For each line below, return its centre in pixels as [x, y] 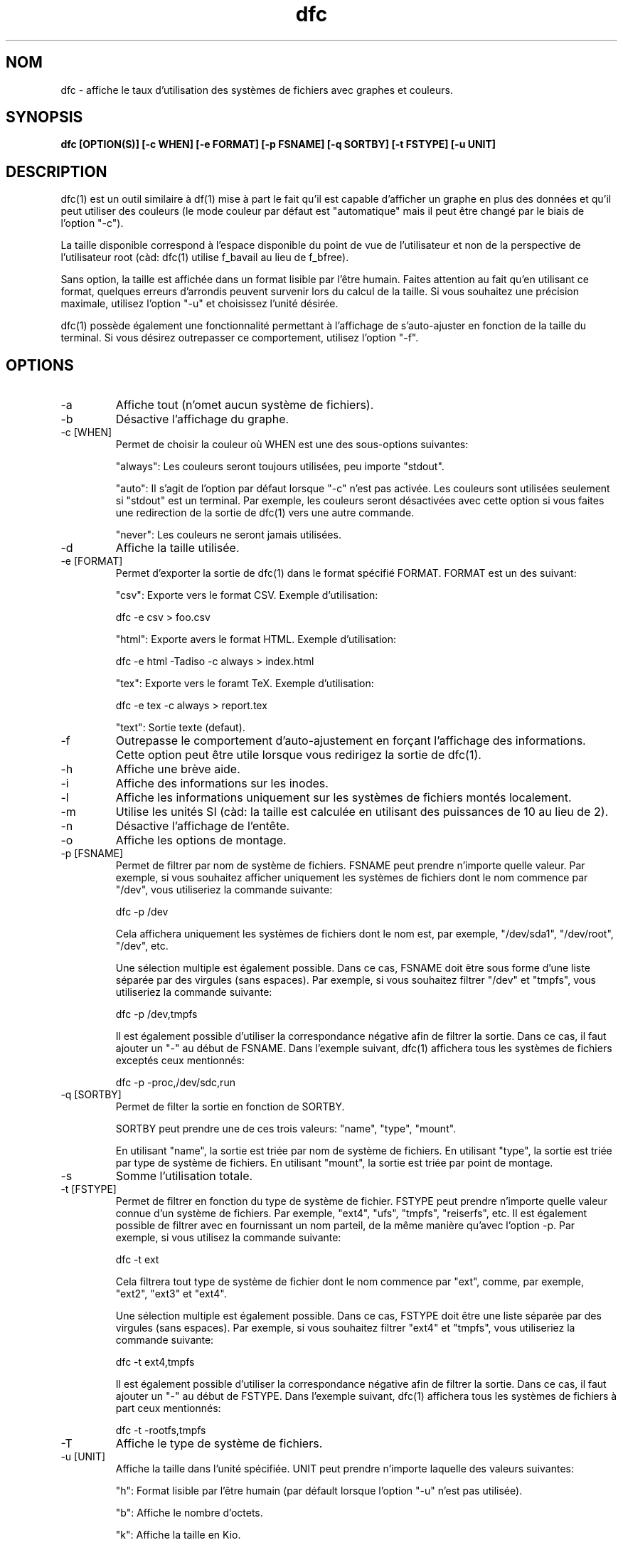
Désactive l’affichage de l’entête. [203, 826]
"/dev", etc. [142, 946]
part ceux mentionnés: [168, 1408]
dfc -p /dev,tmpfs [156, 1014]
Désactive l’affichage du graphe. [202, 419]
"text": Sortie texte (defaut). [180, 728]
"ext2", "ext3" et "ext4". [171, 1294]
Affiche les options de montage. [201, 840]
